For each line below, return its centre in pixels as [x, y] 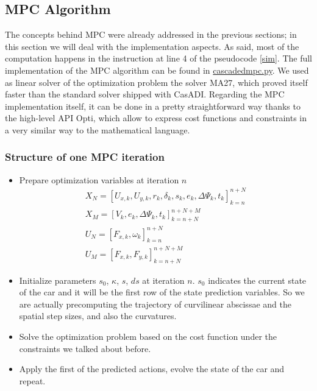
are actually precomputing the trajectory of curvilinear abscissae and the [155, 304]
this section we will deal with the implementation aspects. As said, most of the [152, 46]
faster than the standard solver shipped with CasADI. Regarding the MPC [145, 94]
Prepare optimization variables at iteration [99, 179]
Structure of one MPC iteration [85, 157]
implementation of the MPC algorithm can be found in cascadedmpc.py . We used [157, 70]
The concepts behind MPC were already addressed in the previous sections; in [151, 34]
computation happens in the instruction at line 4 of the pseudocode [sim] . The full [159, 58]
